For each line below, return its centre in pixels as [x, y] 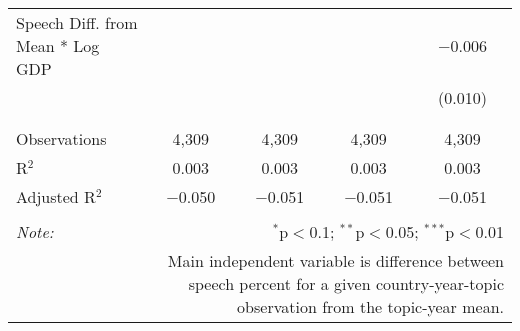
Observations [61, 138]
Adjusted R [56, 196]
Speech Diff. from [77, 22]
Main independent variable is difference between [335, 260]
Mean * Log [58, 45]
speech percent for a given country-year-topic [346, 283]
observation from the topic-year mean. [370, 306]
